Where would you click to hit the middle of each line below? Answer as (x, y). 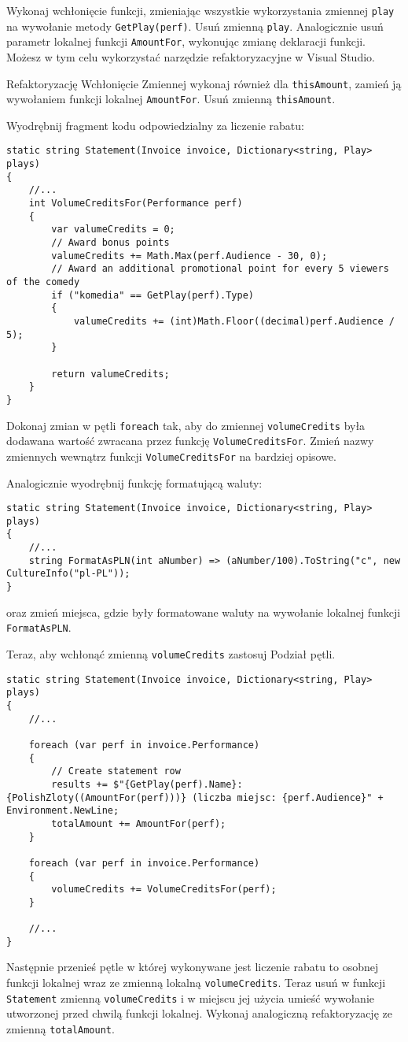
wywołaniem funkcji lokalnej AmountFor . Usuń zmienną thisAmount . (171, 99)
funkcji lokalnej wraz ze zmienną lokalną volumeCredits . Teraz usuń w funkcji (196, 983)
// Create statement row (116, 771)
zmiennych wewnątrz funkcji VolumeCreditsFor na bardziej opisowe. (171, 456)
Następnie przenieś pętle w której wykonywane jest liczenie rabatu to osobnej (193, 967)
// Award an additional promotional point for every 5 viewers (220, 269)
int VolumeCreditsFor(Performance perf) (136, 204)
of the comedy (43, 282)
